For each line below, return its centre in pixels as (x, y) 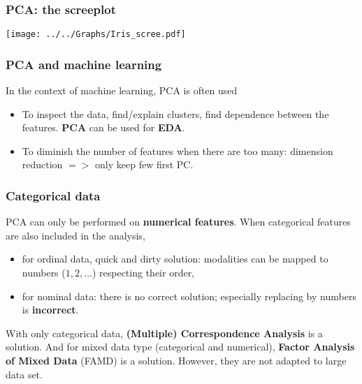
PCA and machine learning (84, 64)
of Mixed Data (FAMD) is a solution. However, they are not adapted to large (176, 361)
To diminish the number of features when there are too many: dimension (178, 150)
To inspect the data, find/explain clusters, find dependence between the (175, 113)
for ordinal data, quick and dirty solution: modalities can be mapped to (175, 259)
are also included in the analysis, (75, 235)
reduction (42, 164)
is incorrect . (50, 310)
